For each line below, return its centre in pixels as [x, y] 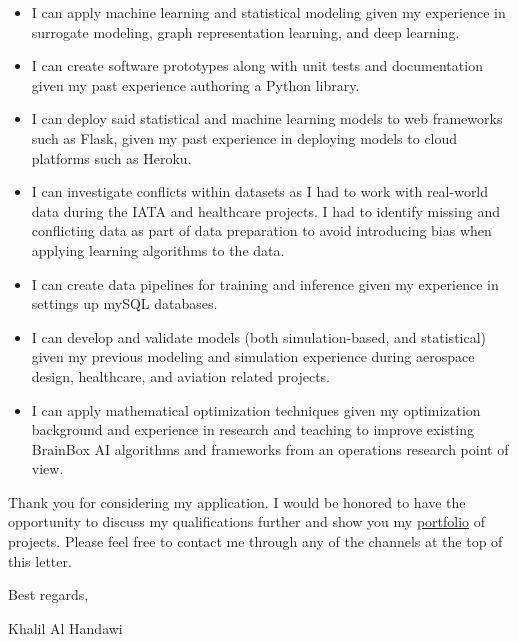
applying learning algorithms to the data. [158, 249]
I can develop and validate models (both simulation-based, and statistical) [259, 336]
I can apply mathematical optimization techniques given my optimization [256, 409]
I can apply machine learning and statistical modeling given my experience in [268, 12]
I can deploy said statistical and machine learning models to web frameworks [267, 118]
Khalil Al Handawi [65, 627]
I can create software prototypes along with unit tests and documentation [257, 65]
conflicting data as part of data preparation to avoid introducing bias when [261, 230]
